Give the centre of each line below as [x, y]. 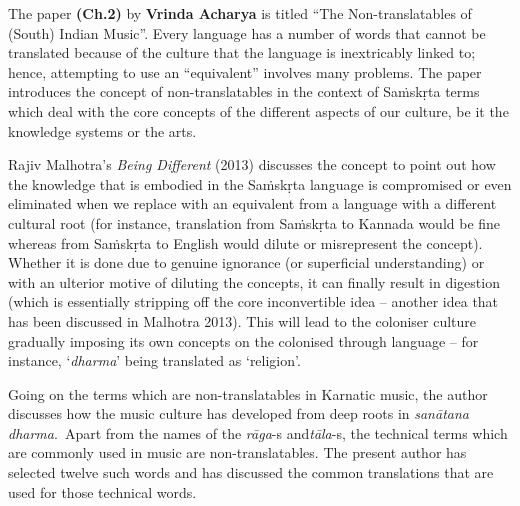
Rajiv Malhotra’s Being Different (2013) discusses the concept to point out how [252, 164]
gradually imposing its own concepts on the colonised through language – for [243, 340]
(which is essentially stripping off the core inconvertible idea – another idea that [253, 301]
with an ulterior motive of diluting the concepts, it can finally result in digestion [254, 281]
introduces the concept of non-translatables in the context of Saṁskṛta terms [244, 91]
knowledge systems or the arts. [102, 130]
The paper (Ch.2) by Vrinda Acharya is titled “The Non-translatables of [240, 13]
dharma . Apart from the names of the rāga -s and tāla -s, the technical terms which [258, 432]
